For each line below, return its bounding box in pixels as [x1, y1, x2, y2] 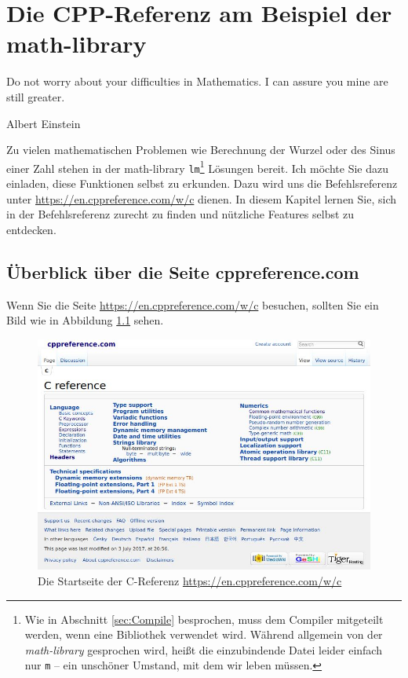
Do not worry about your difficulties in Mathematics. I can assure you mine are [6, 73, 388, 90]
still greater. [6, 88, 65, 104]
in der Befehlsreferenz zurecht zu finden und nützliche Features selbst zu [6, 206, 355, 222]
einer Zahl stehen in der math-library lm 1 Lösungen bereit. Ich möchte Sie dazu [6, 157, 388, 176]
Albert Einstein [6, 115, 81, 131]
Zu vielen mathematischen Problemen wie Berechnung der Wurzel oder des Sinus [6, 141, 395, 158]
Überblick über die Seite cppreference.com [6, 259, 359, 284]
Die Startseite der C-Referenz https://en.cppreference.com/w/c [38, 573, 342, 589]
